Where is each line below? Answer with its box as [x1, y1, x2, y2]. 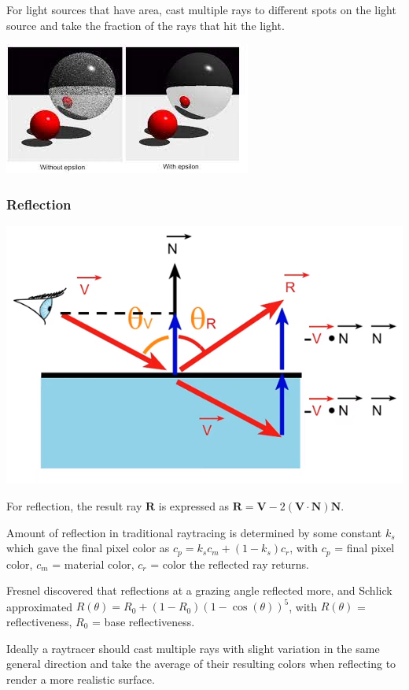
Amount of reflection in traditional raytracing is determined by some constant [6, 524, 382, 540]
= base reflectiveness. [92, 613, 195, 629]
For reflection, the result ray [6, 497, 142, 514]
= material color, [52, 555, 134, 572]
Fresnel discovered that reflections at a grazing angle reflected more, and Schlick [6, 582, 392, 599]
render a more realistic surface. [6, 670, 155, 687]
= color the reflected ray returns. [150, 555, 309, 572]
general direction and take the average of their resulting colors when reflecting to [6, 655, 396, 672]
